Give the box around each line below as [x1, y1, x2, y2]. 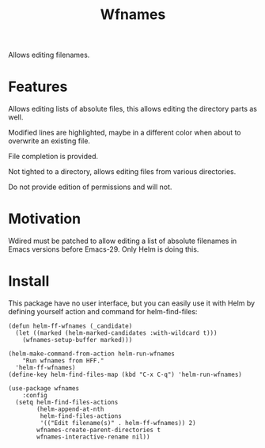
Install [8, 272, 50, 290]
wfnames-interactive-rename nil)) [36, 433, 150, 441]
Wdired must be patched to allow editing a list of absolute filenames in [8, 236, 237, 246]
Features [8, 78, 68, 96]
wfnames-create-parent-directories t [36, 426, 161, 434]
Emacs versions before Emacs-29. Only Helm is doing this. [8, 245, 199, 254]
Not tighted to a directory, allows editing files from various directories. [8, 167, 237, 177]
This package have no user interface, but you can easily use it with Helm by [8, 298, 256, 308]
